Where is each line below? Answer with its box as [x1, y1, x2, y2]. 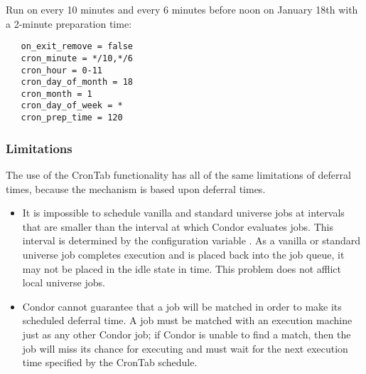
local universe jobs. [22, 275, 105, 290]
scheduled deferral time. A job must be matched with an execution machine [22, 313, 352, 328]
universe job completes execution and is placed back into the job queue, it [22, 246, 345, 261]
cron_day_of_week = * [21, 100, 123, 111]
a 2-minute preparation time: [6, 16, 132, 31]
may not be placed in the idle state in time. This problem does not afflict [22, 261, 342, 276]
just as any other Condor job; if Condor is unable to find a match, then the [22, 326, 351, 341]
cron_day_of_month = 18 [21, 77, 133, 88]
